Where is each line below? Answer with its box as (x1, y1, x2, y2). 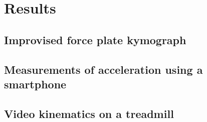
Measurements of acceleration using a (4, 61, 203, 77)
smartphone (4, 76, 67, 91)
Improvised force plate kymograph (4, 32, 186, 47)
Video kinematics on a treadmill (4, 105, 174, 121)
